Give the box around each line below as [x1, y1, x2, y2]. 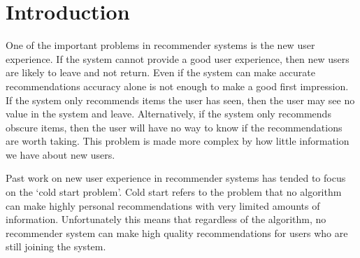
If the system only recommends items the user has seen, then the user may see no [6, 92, 355, 107]
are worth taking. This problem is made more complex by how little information [6, 134, 350, 148]
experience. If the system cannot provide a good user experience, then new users [6, 51, 350, 66]
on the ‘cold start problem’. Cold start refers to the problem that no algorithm [6, 185, 342, 199]
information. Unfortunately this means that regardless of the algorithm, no [6, 212, 326, 227]
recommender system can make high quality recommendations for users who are [6, 225, 348, 240]
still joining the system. [6, 239, 106, 254]
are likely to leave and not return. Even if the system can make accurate [6, 65, 316, 80]
